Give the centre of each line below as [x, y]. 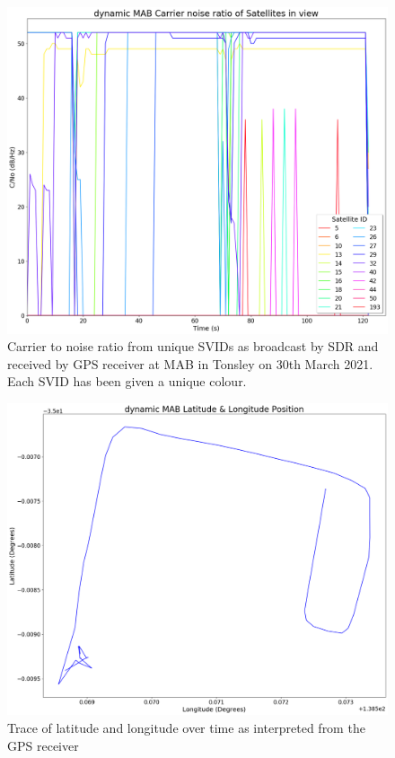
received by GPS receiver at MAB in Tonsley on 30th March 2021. [190, 363]
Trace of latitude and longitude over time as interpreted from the [186, 727]
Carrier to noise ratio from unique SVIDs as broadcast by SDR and [193, 346]
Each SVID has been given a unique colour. [127, 381]
